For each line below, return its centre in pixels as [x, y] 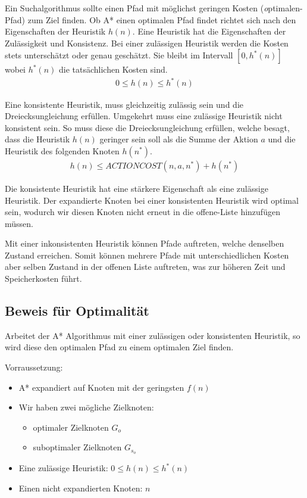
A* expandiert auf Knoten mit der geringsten [101, 387]
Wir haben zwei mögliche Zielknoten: [86, 407]
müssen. [19, 223]
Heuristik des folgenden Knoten [62, 150]
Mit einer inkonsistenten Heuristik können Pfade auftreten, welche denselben [145, 243]
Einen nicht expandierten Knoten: [81, 488]
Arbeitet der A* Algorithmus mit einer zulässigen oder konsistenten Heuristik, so [153, 335]
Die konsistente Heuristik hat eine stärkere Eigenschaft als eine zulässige [137, 188]
